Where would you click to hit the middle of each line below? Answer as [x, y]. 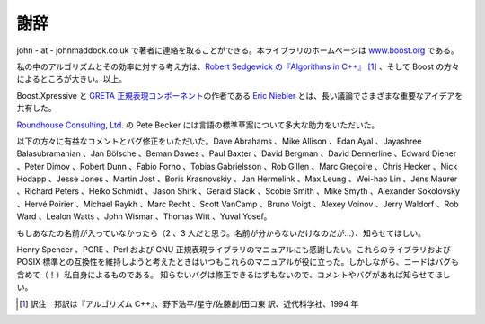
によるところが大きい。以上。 [72, 79]
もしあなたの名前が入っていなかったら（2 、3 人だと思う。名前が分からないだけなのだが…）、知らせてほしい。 [221, 232]
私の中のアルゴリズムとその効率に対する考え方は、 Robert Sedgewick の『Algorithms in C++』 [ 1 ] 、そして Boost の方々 [238, 66]
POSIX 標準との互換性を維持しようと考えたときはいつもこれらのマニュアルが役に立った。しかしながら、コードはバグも [238, 262]
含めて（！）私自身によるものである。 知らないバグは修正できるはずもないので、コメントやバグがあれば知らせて [226, 275]
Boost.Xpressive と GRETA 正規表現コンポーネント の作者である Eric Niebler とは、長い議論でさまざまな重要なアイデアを [240, 95]
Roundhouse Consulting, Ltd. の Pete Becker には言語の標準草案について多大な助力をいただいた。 [198, 125]
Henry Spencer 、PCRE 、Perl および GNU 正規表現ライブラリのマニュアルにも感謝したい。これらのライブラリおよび [234, 250]
